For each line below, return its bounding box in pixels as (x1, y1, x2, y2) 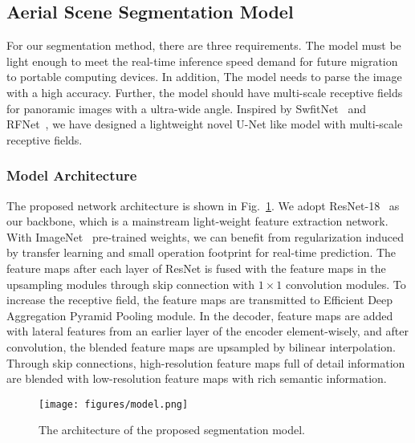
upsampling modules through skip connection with (6, 275, 255, 292)
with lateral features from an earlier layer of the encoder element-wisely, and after (6, 323, 409, 339)
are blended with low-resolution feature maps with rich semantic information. (6, 370, 387, 387)
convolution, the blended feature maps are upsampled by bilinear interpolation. (6, 338, 396, 355)
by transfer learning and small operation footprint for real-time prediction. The (6, 244, 397, 261)
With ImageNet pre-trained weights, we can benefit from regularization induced (6, 228, 404, 245)
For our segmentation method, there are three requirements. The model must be (6, 37, 401, 54)
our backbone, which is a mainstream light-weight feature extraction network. (6, 213, 389, 230)
